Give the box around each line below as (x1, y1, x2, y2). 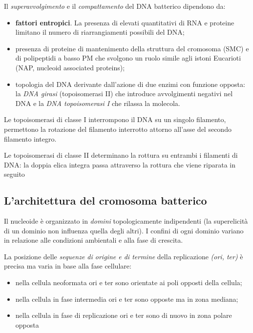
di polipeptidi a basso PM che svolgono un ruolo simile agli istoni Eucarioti (15, 53, 241, 63)
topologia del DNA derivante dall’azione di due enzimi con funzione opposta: (15, 79, 245, 89)
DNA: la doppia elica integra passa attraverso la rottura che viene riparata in (4, 159, 235, 169)
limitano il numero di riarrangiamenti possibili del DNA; (15, 27, 185, 37)
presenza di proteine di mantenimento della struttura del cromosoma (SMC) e (15, 43, 249, 53)
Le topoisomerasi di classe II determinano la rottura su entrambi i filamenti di (4, 150, 238, 160)
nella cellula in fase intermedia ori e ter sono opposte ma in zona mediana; (15, 293, 238, 304)
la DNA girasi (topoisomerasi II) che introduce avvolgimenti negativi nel (15, 88, 233, 99)
